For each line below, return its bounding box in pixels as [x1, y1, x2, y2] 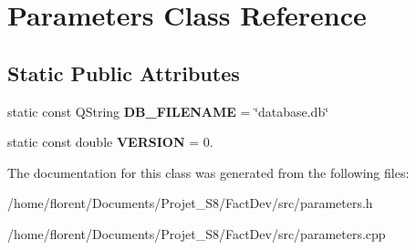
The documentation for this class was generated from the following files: [7, 162, 410, 182]
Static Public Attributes [7, 58, 240, 87]
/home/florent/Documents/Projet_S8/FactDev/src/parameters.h [7, 193, 373, 213]
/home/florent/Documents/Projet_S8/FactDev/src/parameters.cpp [7, 224, 386, 243]
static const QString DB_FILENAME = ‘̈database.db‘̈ [7, 101, 329, 120]
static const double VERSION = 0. [7, 132, 213, 151]
